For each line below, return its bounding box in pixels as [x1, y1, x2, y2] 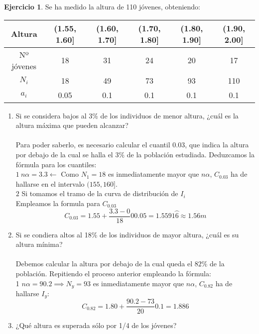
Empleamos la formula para [15, 198, 100, 208]
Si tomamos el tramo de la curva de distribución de [21, 188, 178, 199]
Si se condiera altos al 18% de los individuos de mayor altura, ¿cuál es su [15, 229, 239, 239]
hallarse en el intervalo [15, 178, 85, 189]
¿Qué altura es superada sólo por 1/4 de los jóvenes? [15, 320, 177, 330]
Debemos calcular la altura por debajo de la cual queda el [15, 258, 193, 269]
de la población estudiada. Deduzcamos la [127, 149, 255, 159]
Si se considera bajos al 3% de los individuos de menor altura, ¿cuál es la [15, 110, 239, 120]
